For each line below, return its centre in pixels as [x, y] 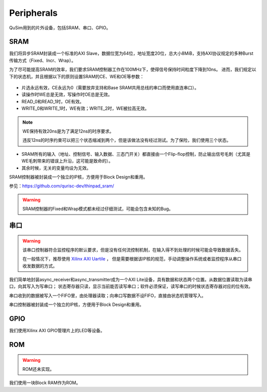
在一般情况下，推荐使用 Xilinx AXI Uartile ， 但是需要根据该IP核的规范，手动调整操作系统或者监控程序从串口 [132, 259]
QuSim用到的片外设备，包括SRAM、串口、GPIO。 [60, 28]
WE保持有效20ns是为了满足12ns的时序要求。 [68, 131]
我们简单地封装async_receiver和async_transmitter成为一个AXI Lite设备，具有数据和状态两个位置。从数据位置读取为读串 [131, 280]
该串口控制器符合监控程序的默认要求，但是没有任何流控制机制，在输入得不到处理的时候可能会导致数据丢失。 [133, 250]
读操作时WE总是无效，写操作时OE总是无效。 [67, 94]
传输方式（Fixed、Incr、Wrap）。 [43, 60]
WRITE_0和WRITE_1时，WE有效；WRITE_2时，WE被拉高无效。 [85, 108]
